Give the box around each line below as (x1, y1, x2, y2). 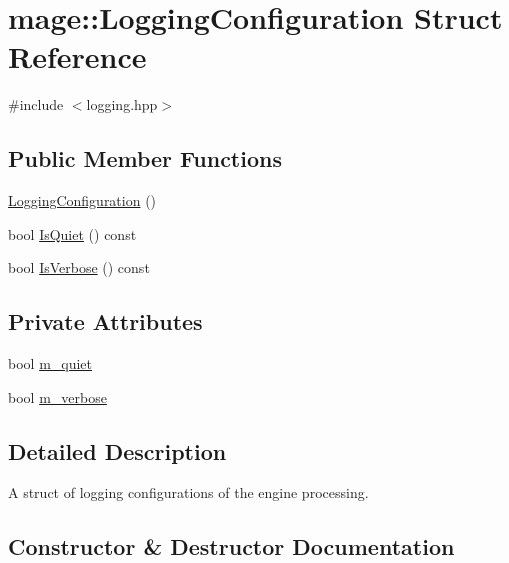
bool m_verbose (8, 386, 107, 407)
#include (8, 94, 64, 115)
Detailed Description (8, 435, 227, 466)
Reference (8, 36, 147, 77)
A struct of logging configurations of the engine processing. (8, 482, 369, 503)
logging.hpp (86, 94, 158, 115)
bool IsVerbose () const (8, 257, 150, 278)
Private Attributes (8, 306, 203, 337)
